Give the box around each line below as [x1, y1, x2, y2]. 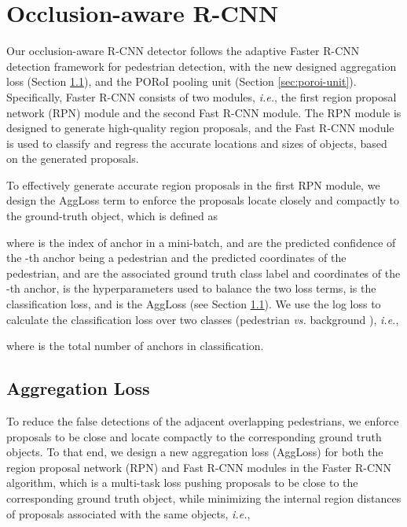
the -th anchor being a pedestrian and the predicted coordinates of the [6, 249, 346, 266]
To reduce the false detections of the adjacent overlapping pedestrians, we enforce [6, 413, 399, 429]
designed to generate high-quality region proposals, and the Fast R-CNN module [6, 120, 394, 136]
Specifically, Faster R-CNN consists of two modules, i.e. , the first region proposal [6, 88, 397, 105]
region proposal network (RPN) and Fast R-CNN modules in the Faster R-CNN [6, 459, 392, 475]
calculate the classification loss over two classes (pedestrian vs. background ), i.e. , [6, 311, 399, 327]
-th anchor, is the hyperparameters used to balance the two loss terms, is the [6, 280, 376, 297]
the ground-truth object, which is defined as [6, 208, 218, 224]
